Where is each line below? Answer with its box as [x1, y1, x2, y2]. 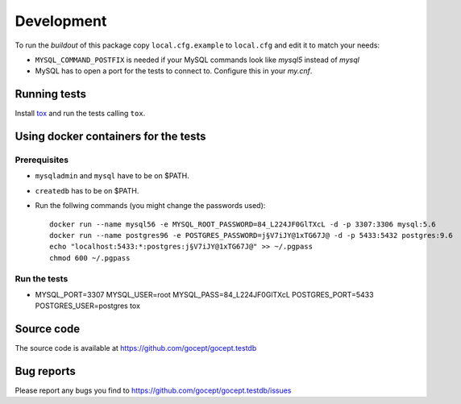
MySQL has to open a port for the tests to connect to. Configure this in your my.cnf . [35, 66, 313, 76]
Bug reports [15, 364, 77, 378]
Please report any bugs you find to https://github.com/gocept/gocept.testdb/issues [15, 385, 292, 395]
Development [15, 12, 107, 30]
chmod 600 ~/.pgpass [49, 253, 131, 262]
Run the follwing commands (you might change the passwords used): [35, 201, 266, 210]
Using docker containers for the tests [15, 130, 206, 144]
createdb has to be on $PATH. [35, 185, 139, 195]
